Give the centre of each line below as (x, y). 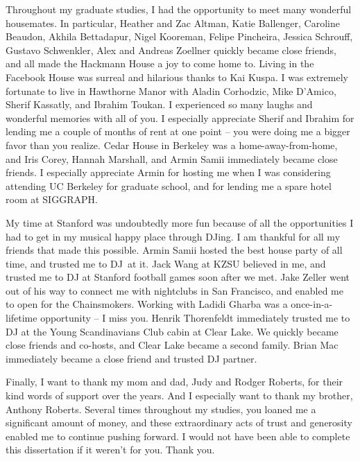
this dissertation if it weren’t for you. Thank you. (110, 450)
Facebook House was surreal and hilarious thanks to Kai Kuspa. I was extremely (177, 77)
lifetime (22, 318)
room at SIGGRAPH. (52, 199)
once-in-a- (312, 304)
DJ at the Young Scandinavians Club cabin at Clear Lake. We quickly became (172, 331)
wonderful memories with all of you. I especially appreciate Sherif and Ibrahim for (180, 118)
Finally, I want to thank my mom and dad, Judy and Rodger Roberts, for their (174, 382)
